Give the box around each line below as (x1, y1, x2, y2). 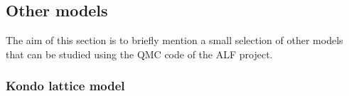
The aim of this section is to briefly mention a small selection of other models (6, 33, 343, 48)
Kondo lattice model (6, 77, 125, 95)
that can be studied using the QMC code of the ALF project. (6, 46, 273, 61)
